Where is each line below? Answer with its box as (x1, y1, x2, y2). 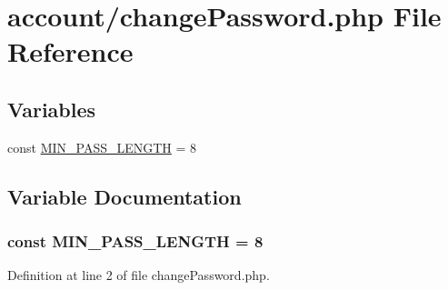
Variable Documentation (7, 182, 242, 210)
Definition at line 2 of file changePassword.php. (7, 265, 270, 285)
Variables (7, 95, 96, 123)
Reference (7, 33, 134, 70)
